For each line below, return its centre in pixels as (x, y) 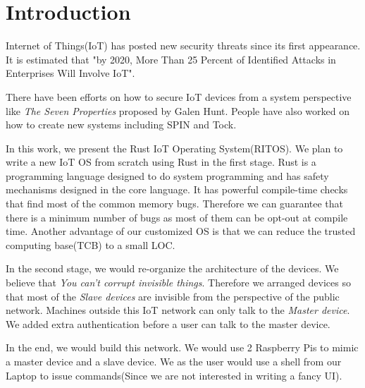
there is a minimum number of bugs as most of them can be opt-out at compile (177, 217)
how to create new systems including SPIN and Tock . (121, 125)
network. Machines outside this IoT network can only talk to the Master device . (178, 310)
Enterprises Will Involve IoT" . (70, 73)
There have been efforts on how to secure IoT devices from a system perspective (179, 96)
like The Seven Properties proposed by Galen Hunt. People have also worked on (178, 110)
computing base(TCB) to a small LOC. (91, 244)
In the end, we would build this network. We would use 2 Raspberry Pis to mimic (182, 347)
